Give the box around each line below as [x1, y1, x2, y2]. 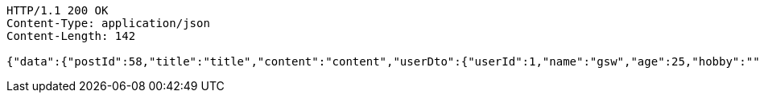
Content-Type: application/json [6, 17, 210, 30]
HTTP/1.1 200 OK [6, 4, 109, 17]
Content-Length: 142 [6, 30, 136, 42]
